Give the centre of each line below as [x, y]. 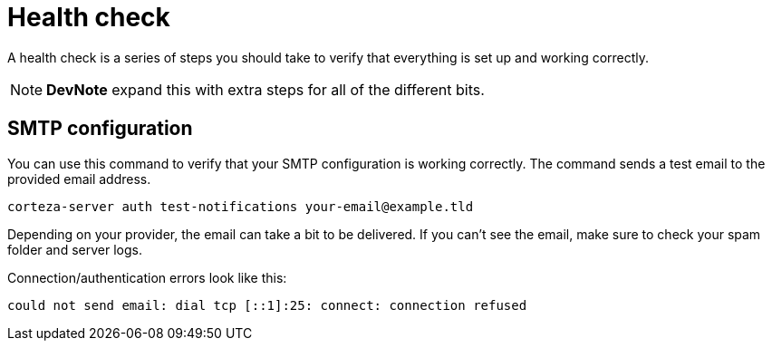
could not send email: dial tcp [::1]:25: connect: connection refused [267, 305]
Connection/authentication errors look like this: [147, 277]
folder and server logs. [75, 249]
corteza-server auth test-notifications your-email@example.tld [241, 206]
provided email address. [79, 179]
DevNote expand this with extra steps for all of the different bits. [265, 89]
